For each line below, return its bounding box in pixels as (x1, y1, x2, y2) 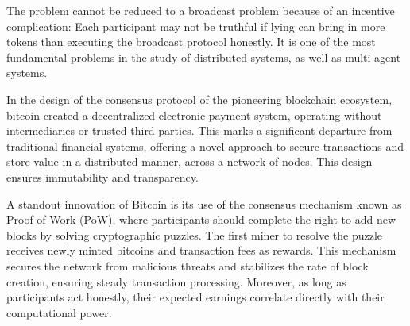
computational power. (6, 304, 112, 320)
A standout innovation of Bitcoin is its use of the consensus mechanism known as (6, 195, 402, 212)
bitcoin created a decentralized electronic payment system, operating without (6, 106, 382, 123)
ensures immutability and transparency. (6, 168, 199, 185)
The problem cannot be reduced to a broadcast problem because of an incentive (6, 2, 395, 18)
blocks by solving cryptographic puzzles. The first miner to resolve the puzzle (6, 226, 383, 243)
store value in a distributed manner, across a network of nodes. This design (6, 153, 373, 170)
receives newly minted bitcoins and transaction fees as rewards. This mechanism (6, 242, 396, 259)
